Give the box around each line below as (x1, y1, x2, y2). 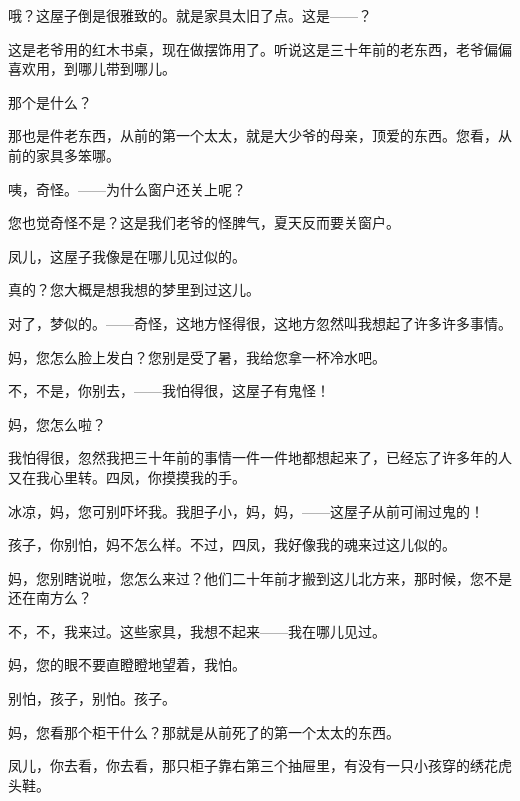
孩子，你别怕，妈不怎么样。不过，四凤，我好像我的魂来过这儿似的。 (8, 534, 456, 555)
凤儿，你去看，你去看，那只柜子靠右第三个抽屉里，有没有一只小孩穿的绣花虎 (8, 755, 512, 776)
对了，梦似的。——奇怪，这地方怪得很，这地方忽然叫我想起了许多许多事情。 (8, 312, 512, 333)
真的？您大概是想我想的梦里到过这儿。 (8, 279, 260, 300)
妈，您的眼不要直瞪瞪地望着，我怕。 (8, 654, 246, 675)
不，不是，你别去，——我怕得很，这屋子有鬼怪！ (8, 380, 330, 401)
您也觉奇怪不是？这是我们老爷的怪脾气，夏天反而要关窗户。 (8, 212, 400, 233)
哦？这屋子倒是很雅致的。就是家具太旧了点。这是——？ (8, 5, 372, 25)
